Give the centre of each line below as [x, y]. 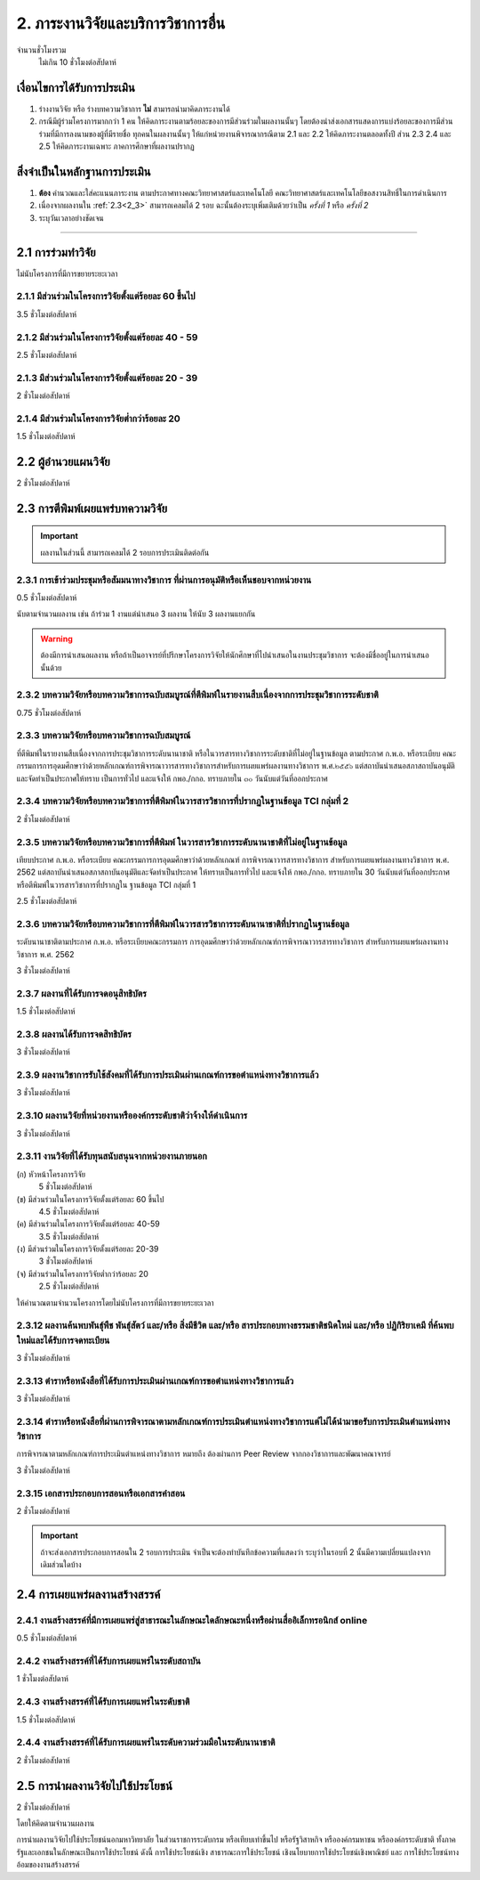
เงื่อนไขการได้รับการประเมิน [76, 88]
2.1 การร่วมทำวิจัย [56, 252]
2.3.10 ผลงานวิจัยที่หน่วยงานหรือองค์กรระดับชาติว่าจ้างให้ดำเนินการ [132, 1116]
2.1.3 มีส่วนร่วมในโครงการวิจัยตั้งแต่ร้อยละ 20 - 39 [107, 378]
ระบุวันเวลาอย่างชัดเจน [71, 217]
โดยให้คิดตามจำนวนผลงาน [56, 1823]
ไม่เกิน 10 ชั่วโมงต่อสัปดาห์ [78, 61]
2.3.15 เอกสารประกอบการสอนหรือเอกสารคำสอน [101, 1493]
